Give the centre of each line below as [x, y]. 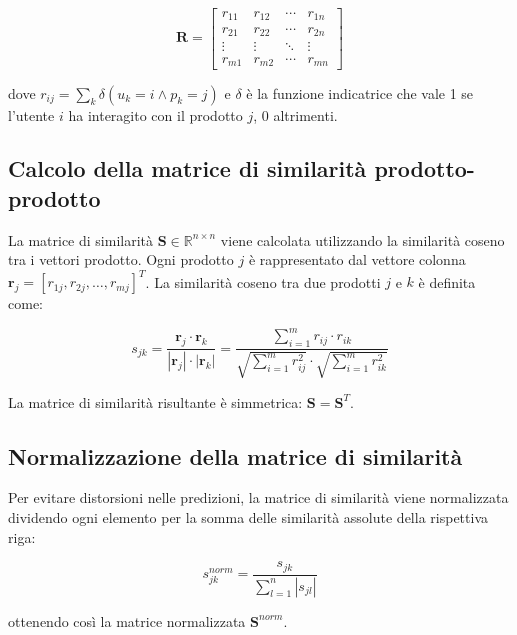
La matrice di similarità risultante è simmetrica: [155, 401]
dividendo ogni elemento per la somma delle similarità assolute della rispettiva [248, 517]
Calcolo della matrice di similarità [187, 168]
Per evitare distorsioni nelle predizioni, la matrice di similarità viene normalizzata [258, 497]
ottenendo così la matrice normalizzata [127, 620]
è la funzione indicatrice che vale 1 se [360, 92]
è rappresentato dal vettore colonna [357, 259]
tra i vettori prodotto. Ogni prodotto [121, 259]
